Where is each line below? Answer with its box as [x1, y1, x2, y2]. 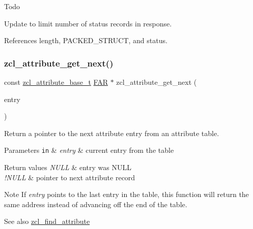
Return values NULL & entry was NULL [4, 162, 131, 173]
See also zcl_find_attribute [4, 216, 90, 226]
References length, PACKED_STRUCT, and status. [4, 35, 167, 46]
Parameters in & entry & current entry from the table [4, 145, 174, 155]
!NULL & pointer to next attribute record [4, 172, 135, 182]
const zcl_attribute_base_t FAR [4, 77, 108, 87]
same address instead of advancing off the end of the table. [4, 199, 187, 209]
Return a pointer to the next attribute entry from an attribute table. [4, 127, 219, 138]
